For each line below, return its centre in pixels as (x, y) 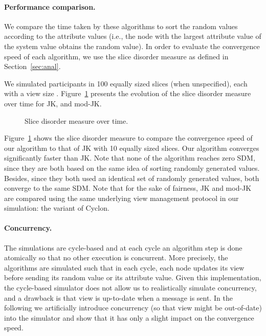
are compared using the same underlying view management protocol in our (121, 198)
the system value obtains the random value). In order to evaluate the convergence (132, 46)
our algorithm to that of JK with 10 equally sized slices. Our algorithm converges (132, 148)
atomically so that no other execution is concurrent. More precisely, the (116, 257)
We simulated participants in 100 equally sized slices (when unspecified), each (126, 83)
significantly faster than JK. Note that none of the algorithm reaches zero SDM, (130, 158)
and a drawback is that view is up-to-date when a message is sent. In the (118, 297)
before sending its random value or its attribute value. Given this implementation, (133, 277)
